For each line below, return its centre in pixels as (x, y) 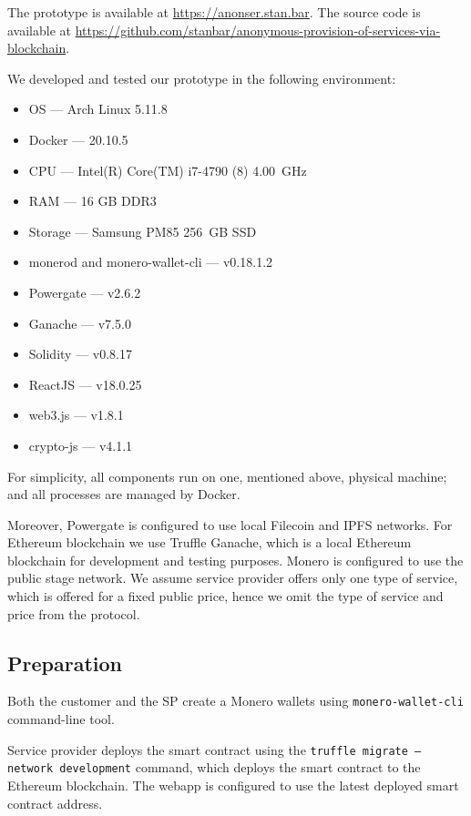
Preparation (65, 663)
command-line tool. (61, 719)
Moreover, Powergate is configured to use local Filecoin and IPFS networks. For (230, 524)
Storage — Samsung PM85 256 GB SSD (143, 231)
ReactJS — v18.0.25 (85, 384)
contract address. (55, 803)
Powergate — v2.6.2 (85, 292)
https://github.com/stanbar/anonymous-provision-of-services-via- (258, 30)
